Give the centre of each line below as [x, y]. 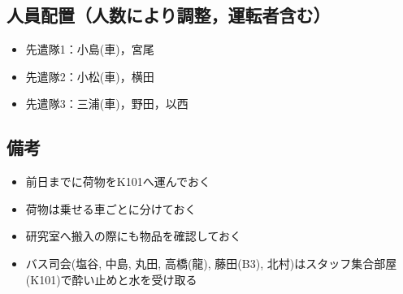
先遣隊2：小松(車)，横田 [90, 76]
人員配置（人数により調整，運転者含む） [169, 15]
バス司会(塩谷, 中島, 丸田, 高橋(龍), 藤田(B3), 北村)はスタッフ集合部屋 [211, 263]
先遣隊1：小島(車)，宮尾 [90, 49]
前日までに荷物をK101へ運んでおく [118, 182]
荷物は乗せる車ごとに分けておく [111, 208]
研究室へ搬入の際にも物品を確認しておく [133, 236]
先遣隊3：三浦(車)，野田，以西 [107, 104]
